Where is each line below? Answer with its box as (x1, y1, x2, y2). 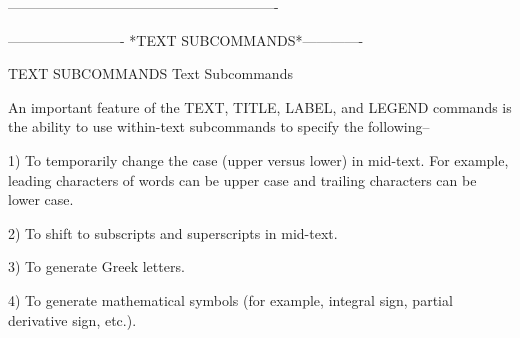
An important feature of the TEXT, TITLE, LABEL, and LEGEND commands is (8, 96, 512, 117)
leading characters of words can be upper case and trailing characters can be (8, 169, 477, 190)
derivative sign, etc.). (8, 309, 137, 330)
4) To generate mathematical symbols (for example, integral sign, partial (8, 289, 453, 310)
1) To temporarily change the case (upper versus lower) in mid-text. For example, (8, 149, 509, 170)
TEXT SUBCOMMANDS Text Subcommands (8, 63, 293, 84)
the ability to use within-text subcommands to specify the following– (8, 116, 430, 137)
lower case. (8, 189, 74, 210)
